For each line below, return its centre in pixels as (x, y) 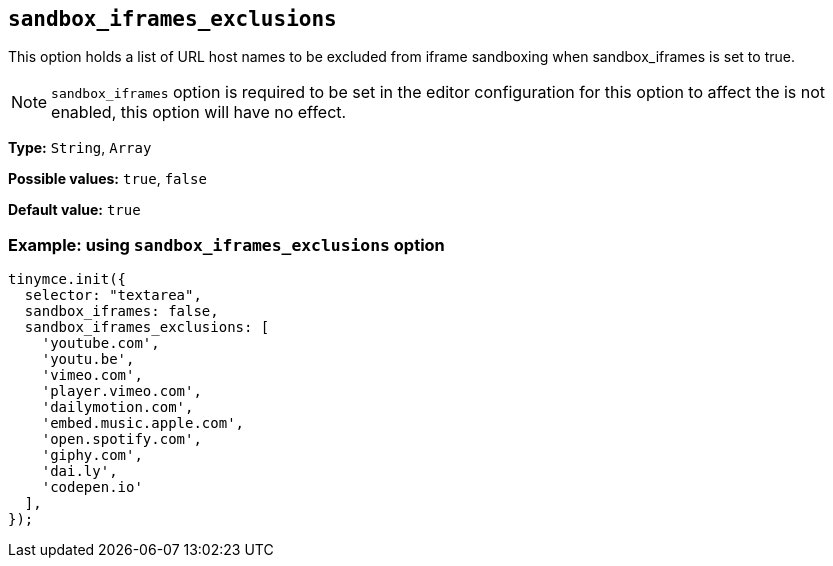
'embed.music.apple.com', (143, 423)
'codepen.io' (92, 487)
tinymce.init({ (67, 279)
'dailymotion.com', (117, 407)
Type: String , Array (80, 148)
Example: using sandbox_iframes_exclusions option (226, 244)
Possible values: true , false (107, 179)
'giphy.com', (92, 455)
